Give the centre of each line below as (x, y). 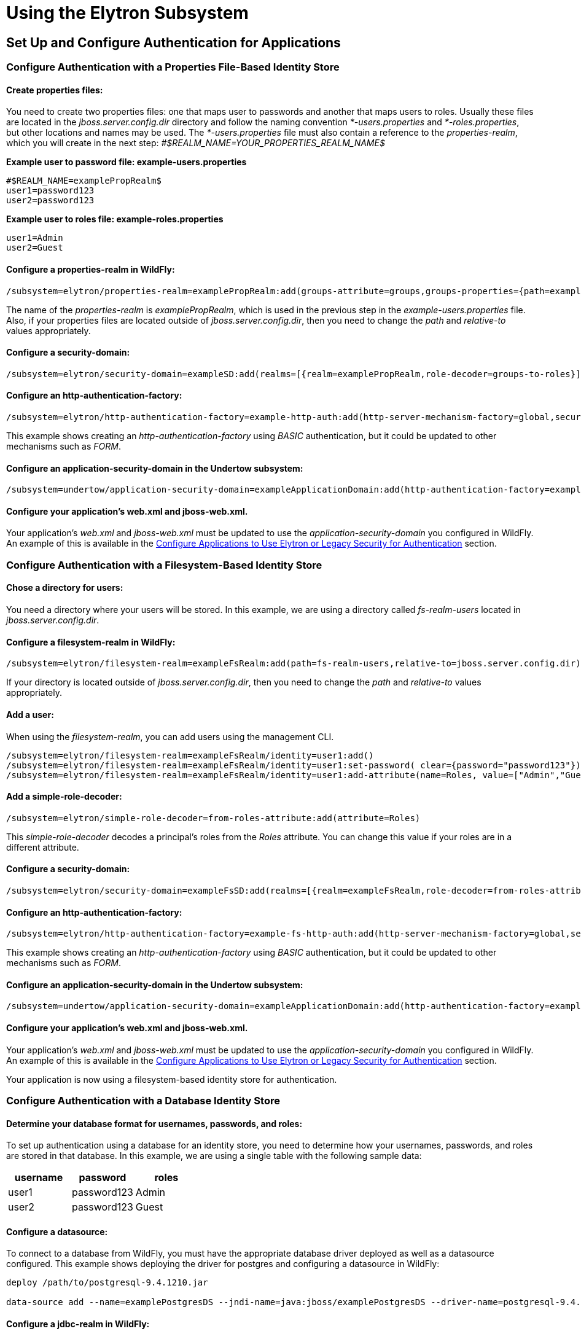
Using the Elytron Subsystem (127, 13)
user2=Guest (35, 248)
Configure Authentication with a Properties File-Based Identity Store (173, 67)
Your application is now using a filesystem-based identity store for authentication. (172, 1079)
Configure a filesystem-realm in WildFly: (91, 642)
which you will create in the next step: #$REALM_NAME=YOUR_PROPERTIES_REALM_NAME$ (196, 143)
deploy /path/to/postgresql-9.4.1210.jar (107, 1283)
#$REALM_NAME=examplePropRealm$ (84, 181)
